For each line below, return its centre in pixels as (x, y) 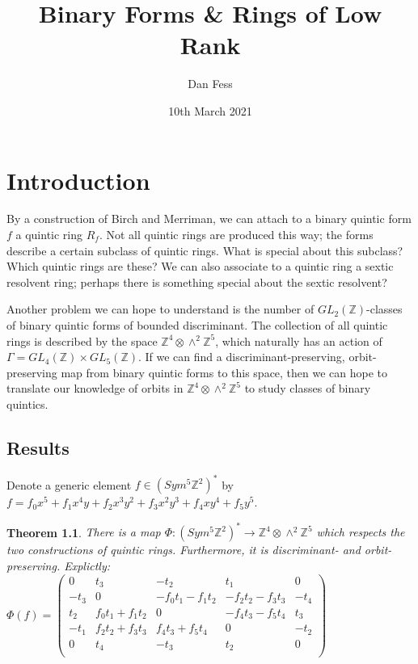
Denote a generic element (69, 484)
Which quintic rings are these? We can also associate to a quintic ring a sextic (200, 266)
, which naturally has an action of (299, 340)
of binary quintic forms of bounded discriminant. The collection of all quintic (197, 325)
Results (38, 447)
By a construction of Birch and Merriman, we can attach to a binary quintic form (209, 219)
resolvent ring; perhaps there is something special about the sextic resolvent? (197, 282)
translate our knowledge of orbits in (95, 388)
